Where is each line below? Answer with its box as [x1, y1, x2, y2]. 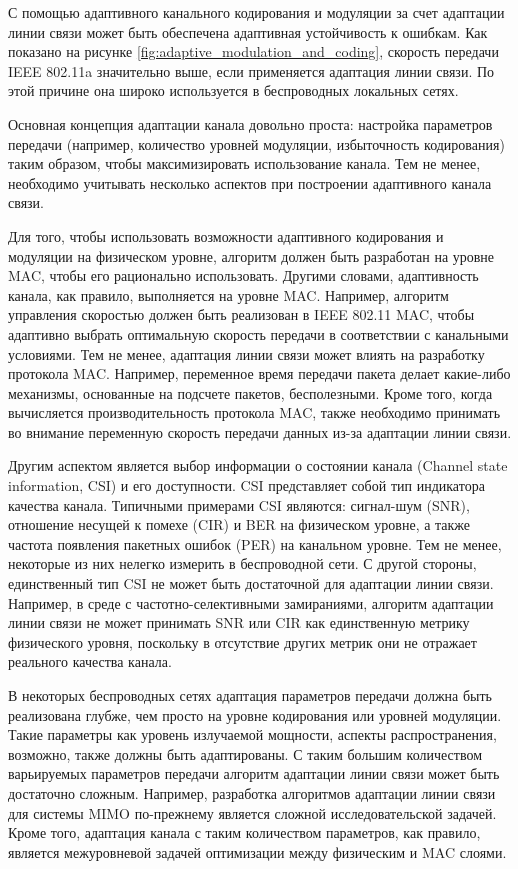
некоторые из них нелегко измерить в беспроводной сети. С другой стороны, [8, 553, 477, 574]
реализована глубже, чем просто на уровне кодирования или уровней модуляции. [8, 704, 502, 725]
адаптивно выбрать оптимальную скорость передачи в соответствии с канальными [8, 323, 509, 344]
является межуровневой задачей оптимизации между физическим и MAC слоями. [8, 841, 507, 862]
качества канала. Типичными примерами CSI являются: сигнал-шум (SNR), [8, 494, 470, 515]
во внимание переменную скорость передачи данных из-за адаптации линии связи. [8, 421, 512, 442]
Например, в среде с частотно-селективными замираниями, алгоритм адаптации [8, 592, 494, 613]
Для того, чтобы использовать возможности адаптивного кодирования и [8, 225, 444, 246]
